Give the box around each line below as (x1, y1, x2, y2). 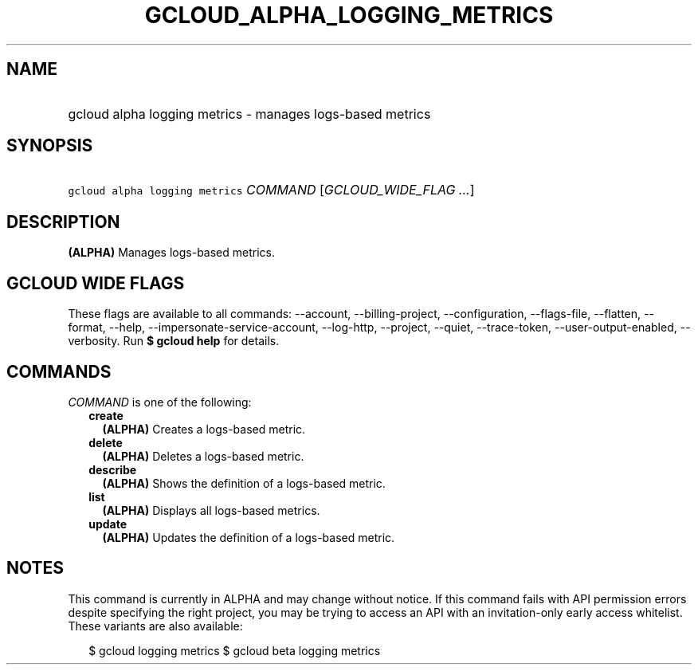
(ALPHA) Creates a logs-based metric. (102, 422, 306, 436)
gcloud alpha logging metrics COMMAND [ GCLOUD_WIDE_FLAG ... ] (68, 182, 475, 198)
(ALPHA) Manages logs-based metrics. (68, 245, 276, 260)
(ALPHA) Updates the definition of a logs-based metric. (102, 530, 395, 544)
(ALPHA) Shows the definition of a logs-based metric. (102, 476, 386, 490)
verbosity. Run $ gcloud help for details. (68, 334, 280, 348)
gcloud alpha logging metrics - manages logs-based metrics (68, 105, 431, 122)
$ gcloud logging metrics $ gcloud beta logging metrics (88, 643, 381, 657)
